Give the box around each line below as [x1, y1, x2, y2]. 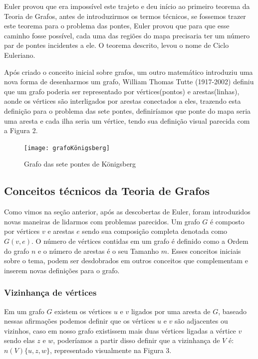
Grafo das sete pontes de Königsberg [24, 159, 136, 169]
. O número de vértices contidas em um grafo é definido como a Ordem [31, 235, 249, 246]
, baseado [218, 306, 247, 316]
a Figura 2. [4, 125, 38, 136]
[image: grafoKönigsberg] [24, 144, 110, 152]
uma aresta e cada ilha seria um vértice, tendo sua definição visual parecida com [4, 115, 250, 126]
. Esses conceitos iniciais [167, 245, 241, 256]
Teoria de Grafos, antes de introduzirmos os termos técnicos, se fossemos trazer [4, 10, 246, 21]
